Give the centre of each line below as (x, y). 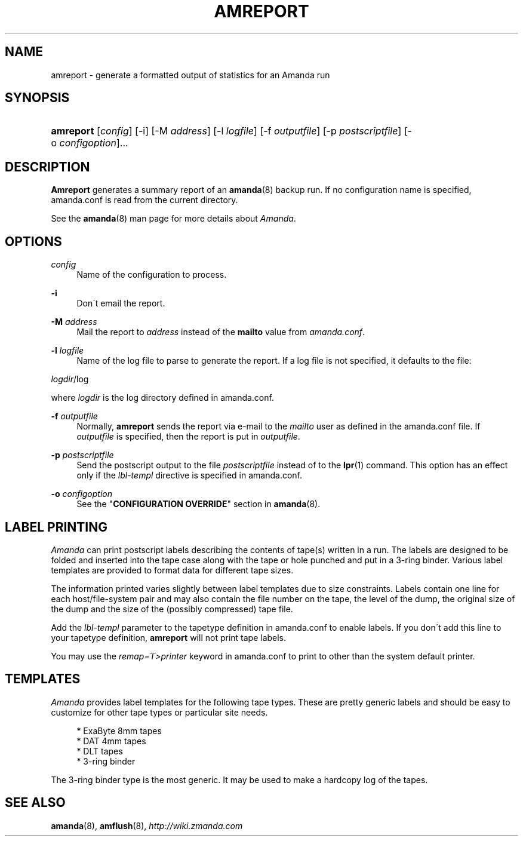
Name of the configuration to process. (152, 275)
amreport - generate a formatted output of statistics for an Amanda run (190, 75)
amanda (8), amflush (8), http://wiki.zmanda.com (147, 825)
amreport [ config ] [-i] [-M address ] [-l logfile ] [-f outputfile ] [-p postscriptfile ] (226, 131)
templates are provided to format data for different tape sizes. (172, 570)
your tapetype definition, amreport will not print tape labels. (169, 637)
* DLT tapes (100, 751)
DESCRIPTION (47, 167)
